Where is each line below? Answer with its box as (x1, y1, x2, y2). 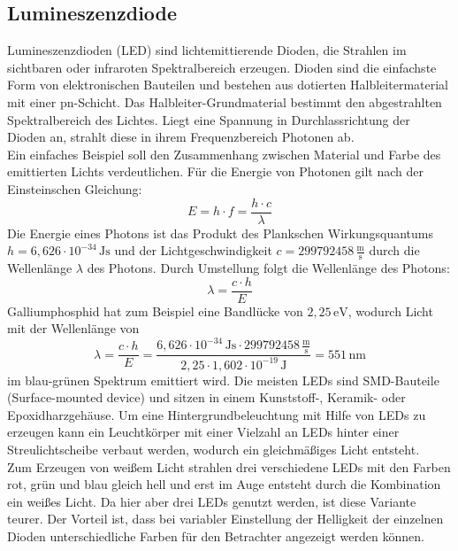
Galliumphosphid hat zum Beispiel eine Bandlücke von (7, 301, 303, 320)
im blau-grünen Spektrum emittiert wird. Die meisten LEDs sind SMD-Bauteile (7, 370, 439, 389)
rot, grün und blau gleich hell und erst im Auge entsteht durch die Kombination (7, 475, 441, 493)
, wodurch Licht (347, 301, 433, 320)
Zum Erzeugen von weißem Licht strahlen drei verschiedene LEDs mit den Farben (7, 457, 451, 476)
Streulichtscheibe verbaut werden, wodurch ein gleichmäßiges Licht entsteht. (7, 439, 420, 458)
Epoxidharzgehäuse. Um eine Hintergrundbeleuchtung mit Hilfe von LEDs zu (7, 405, 426, 423)
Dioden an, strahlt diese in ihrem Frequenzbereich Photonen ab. (7, 128, 355, 146)
